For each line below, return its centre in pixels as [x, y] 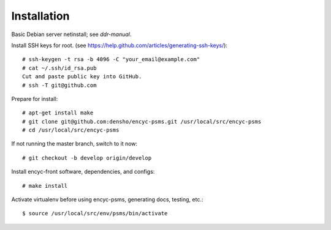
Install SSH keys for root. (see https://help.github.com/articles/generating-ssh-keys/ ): [120, 45]
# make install [45, 186]
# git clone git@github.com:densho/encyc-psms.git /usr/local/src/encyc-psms [142, 121]
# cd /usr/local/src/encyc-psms [71, 130]
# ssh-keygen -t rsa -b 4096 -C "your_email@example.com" [111, 59]
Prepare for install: [35, 98]
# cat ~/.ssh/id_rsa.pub [59, 68]
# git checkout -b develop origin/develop [87, 158]
